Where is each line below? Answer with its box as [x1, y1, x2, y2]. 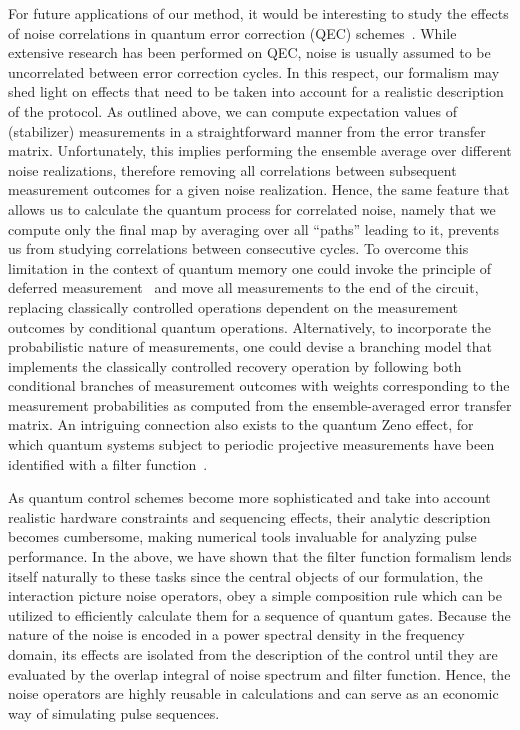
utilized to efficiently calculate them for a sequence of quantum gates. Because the [8, 604, 511, 625]
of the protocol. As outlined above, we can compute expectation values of [8, 100, 457, 121]
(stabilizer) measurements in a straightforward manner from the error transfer [8, 120, 486, 141]
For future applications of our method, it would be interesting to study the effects [8, 3, 509, 23]
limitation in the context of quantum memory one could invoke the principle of [8, 257, 492, 278]
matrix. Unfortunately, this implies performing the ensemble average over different [8, 140, 512, 161]
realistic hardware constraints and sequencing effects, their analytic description [8, 506, 491, 527]
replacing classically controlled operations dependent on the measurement [8, 296, 459, 317]
